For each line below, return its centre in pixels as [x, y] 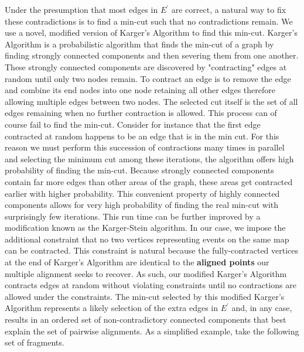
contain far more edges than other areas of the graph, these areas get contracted [149, 181]
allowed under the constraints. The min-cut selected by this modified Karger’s [145, 296]
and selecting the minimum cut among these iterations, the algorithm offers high [149, 158]
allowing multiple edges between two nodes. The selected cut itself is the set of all [151, 101]
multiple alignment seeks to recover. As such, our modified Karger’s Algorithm [146, 273]
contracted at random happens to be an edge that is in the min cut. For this [142, 136]
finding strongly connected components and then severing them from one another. [152, 55]
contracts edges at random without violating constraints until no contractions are [151, 285]
